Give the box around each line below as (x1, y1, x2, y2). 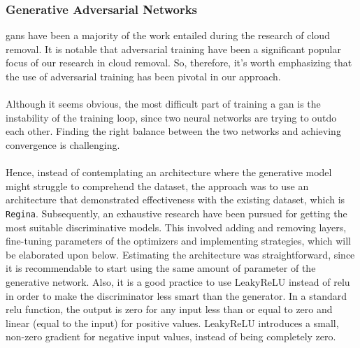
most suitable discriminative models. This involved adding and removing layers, (6, 219, 347, 234)
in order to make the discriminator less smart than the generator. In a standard (6, 288, 347, 303)
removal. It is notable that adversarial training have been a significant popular (6, 41, 341, 56)
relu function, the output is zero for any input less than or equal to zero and (6, 302, 333, 317)
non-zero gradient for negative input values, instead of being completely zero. (6, 329, 336, 344)
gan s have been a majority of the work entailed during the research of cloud (6, 28, 330, 43)
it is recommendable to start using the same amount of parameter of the (6, 261, 316, 275)
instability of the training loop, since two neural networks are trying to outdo (6, 110, 337, 124)
